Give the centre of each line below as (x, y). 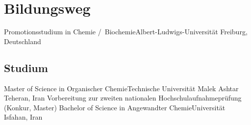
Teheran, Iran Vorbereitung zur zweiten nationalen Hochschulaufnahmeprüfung (123, 98)
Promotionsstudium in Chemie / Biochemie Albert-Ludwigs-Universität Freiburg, (126, 32)
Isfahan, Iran (23, 117)
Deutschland (23, 41)
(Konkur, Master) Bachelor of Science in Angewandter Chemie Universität (115, 107)
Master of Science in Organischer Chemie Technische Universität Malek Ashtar (121, 88)
